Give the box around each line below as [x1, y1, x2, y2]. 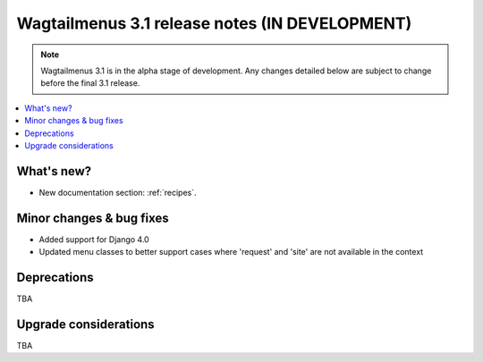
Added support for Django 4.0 [38, 233, 149, 245]
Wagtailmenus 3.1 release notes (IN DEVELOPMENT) [16, 13, 412, 33]
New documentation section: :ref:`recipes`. [38, 187, 197, 198]
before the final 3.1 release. [40, 78, 140, 88]
